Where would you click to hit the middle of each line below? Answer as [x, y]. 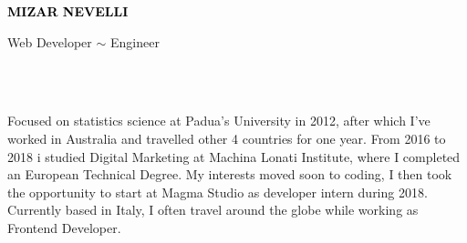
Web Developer [50, 41]
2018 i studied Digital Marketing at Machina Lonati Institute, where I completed [234, 156]
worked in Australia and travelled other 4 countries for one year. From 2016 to [227, 138]
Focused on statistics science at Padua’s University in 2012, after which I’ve [219, 121]
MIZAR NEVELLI [68, 11]
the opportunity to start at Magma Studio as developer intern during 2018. [218, 192]
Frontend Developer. [64, 227]
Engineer [135, 41]
